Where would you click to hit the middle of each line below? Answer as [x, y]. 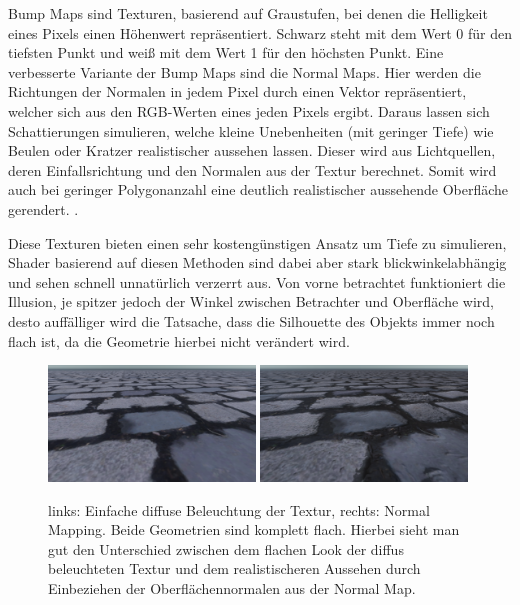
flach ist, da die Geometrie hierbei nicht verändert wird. [179, 340]
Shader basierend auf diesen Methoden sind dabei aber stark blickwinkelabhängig [257, 262]
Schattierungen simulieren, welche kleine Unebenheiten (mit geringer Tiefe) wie [251, 130]
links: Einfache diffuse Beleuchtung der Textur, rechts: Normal [239, 509]
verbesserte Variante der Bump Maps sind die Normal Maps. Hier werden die [244, 71]
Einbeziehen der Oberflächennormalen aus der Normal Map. [232, 587]
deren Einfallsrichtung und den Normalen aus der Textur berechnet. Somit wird [252, 169]
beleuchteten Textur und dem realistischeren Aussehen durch [234, 568]
